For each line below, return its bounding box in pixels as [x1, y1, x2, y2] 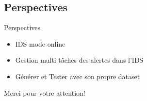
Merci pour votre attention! [4, 87, 85, 98]
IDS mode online [15, 38, 65, 49]
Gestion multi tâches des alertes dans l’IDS [15, 55, 144, 65]
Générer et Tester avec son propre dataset [15, 71, 140, 81]
